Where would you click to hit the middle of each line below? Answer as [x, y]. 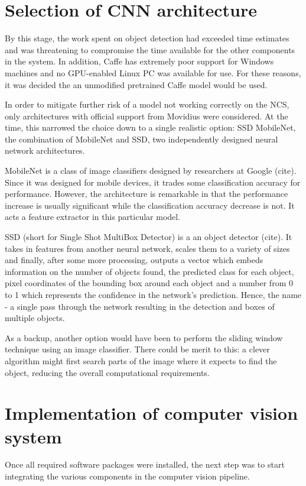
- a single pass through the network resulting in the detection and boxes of [140, 306]
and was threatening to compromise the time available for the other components [150, 49]
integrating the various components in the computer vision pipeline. [127, 476]
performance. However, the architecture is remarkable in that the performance [147, 194]
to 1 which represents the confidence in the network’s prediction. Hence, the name [153, 294]
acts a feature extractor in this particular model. [93, 217]
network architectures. [45, 150]
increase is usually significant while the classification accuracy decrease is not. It [150, 205]
